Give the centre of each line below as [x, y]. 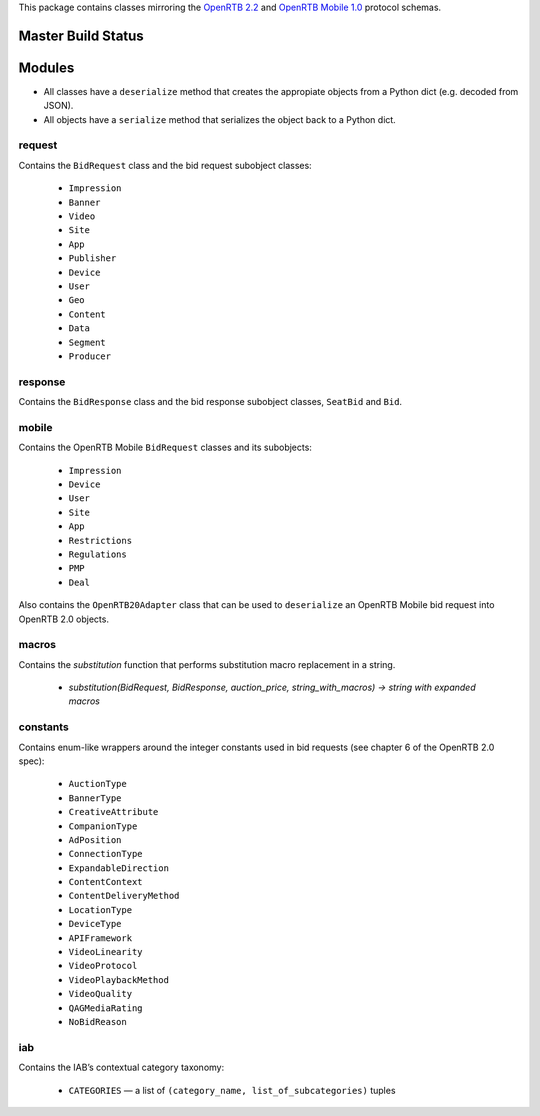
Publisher [92, 258]
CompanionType [103, 826]
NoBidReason [97, 1021]
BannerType [95, 798]
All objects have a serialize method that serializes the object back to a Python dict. [220, 119]
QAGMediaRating [106, 1008]
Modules [46, 67]
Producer [90, 356]
